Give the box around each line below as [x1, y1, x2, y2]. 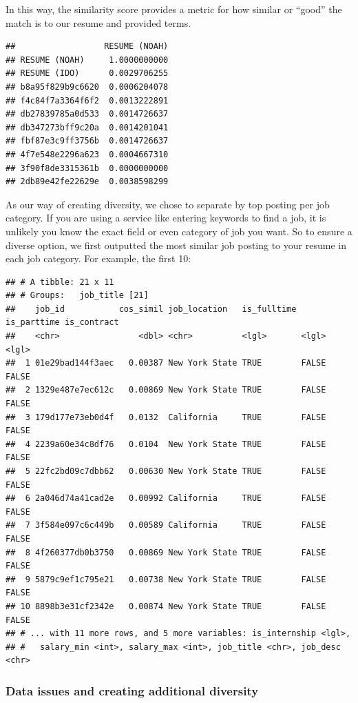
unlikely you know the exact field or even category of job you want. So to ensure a [6, 224, 352, 238]
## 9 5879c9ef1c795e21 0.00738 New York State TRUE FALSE [6, 574, 326, 584]
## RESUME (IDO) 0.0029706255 [6, 68, 169, 79]
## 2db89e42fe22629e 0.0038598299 [6, 177, 169, 187]
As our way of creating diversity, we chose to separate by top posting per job [6, 197, 330, 211]
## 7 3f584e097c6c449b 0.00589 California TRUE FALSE [6, 520, 326, 531]
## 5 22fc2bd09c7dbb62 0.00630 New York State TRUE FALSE [6, 466, 326, 476]
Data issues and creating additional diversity [6, 682, 259, 699]
